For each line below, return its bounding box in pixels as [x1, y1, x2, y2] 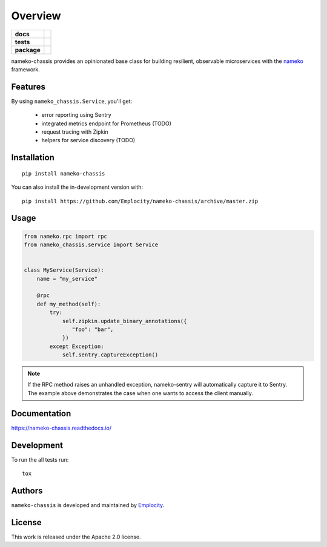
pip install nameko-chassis [22, 170, 105, 177]
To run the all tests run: [11, 456, 69, 463]
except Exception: [49, 342, 104, 350]
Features [11, 82, 45, 92]
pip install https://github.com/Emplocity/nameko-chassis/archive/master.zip [22, 197, 259, 205]
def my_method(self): [36, 300, 101, 307]
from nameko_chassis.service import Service [24, 241, 159, 248]
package [15, 45, 41, 54]
